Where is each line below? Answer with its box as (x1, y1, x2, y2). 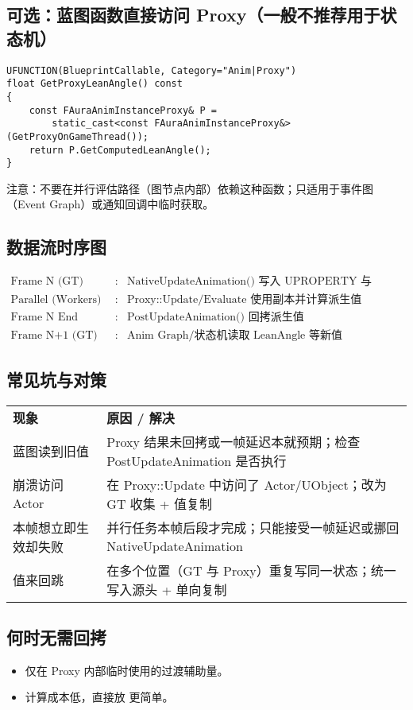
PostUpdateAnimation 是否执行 (106, 451, 287, 470)
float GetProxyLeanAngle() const (6, 78, 183, 90)
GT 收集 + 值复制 (106, 494, 212, 513)
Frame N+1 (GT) (10, 330, 98, 342)
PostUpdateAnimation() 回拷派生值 (126, 312, 304, 324)
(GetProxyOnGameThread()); (6, 130, 149, 142)
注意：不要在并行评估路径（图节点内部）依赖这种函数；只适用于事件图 (6, 180, 373, 196)
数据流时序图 (6, 235, 106, 259)
